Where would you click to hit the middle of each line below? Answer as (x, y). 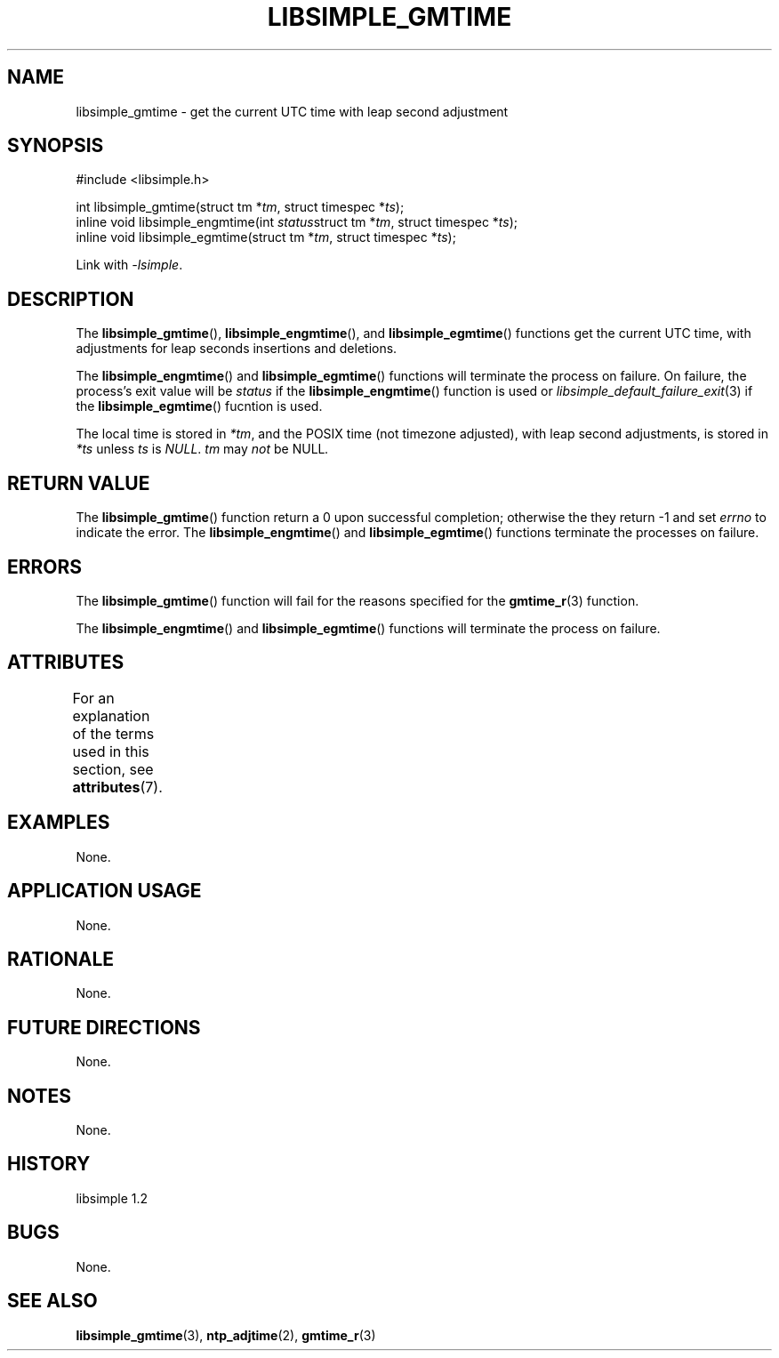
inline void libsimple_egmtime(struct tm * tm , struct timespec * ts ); (266, 237)
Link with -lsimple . (129, 265)
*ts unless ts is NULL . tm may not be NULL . (202, 449)
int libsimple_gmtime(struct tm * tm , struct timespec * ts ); (240, 207)
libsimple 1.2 (112, 1198)
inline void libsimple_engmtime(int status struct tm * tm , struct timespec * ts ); (297, 222)
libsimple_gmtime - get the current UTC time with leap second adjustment (292, 111)
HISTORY (49, 1164)
